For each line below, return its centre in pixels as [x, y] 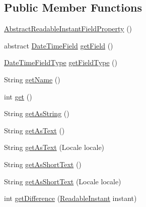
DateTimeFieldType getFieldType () [61, 62]
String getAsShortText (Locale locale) [63, 181]
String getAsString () [37, 113]
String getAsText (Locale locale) [54, 147]
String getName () [32, 79]
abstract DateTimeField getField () [59, 45]
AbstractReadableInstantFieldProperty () [68, 29]
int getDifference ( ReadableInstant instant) [70, 198]
